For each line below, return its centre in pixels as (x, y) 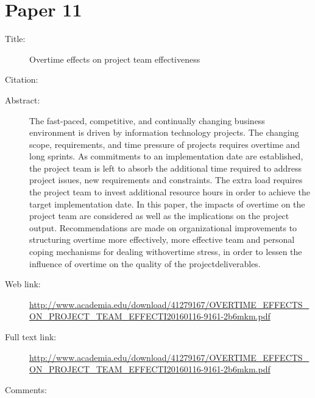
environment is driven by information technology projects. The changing (164, 132)
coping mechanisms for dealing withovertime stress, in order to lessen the (166, 252)
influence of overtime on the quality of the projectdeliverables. (145, 263)
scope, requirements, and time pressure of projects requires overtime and (165, 144)
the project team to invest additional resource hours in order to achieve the (170, 192)
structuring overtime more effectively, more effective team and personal (162, 239)
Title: (15, 39)
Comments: (26, 389)
